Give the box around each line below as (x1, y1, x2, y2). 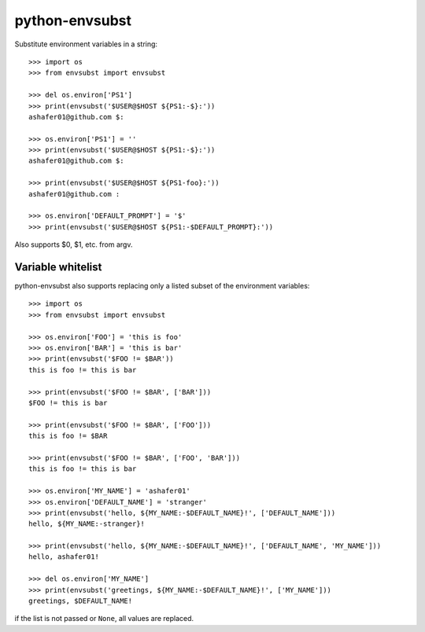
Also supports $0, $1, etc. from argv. (14, 240, 133, 249)
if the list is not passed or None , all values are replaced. (14, 614, 194, 623)
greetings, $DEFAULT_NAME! (28, 597, 133, 605)
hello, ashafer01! (28, 553, 100, 561)
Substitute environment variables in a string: (14, 39, 157, 49)
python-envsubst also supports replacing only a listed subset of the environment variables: (14, 281, 310, 291)
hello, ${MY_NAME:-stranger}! (28, 520, 146, 528)
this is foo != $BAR (28, 432, 108, 440)
